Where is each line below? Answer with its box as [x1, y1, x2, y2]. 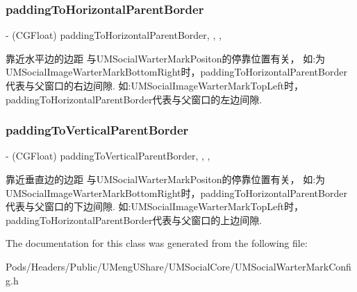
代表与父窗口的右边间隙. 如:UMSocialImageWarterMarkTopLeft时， [6, 78, 304, 92]
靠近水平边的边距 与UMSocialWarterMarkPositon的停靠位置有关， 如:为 [6, 51, 326, 65]
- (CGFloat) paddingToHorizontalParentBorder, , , [6, 28, 222, 42]
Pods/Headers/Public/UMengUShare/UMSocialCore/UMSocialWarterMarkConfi [6, 259, 351, 273]
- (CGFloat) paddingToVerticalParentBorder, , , [6, 148, 210, 163]
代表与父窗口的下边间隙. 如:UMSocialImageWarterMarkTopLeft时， [6, 199, 304, 214]
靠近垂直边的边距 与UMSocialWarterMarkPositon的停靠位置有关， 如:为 [6, 172, 326, 186]
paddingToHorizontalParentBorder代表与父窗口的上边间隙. [6, 212, 263, 227]
